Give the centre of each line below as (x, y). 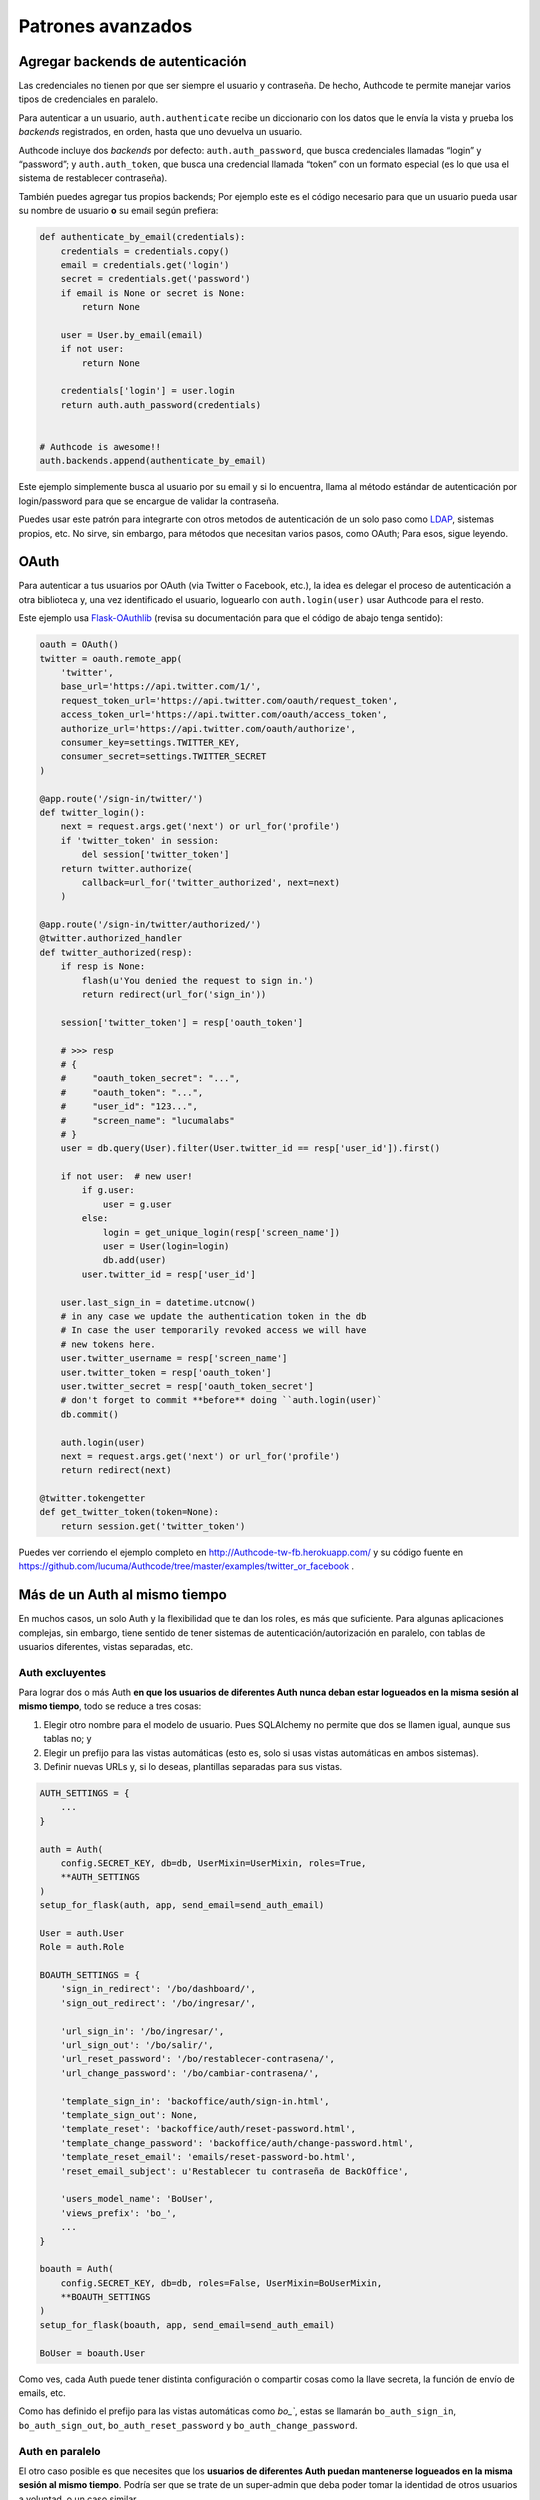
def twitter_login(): (92, 812)
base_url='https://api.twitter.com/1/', (161, 686)
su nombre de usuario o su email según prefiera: (118, 211)
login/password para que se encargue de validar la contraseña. (149, 501)
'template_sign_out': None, (129, 2114)
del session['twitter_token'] (155, 854)
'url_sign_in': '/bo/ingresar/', (142, 2031)
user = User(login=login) (166, 1246)
